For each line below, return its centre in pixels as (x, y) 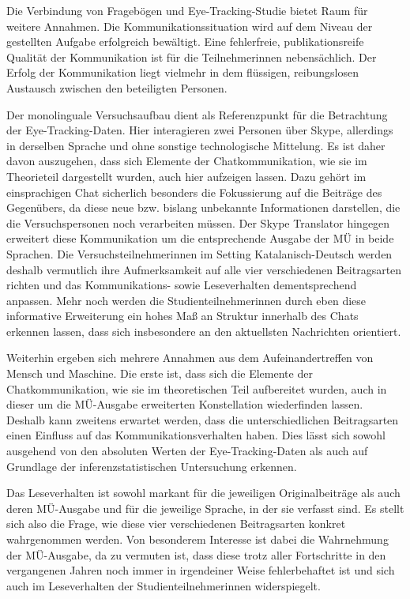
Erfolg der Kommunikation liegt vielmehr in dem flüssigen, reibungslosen (182, 72)
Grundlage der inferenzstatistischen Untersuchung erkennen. (152, 466)
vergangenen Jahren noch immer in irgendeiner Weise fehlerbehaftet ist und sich (201, 570)
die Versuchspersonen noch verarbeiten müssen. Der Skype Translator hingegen (198, 222)
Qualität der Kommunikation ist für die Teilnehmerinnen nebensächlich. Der (192, 57)
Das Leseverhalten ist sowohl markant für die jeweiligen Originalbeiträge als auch (203, 493)
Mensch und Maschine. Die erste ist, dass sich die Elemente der (160, 373)
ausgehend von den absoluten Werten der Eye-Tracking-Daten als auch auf (187, 451)
